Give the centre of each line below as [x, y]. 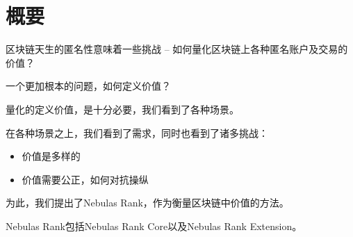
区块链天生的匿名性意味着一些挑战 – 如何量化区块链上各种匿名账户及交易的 [177, 49]
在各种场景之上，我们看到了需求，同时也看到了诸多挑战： [137, 132]
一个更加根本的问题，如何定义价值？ [88, 86]
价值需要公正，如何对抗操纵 [85, 179]
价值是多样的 [51, 156]
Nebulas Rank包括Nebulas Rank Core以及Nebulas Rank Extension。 [154, 226]
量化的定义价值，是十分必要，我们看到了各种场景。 [122, 109]
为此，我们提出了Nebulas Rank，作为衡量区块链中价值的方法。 [147, 203]
